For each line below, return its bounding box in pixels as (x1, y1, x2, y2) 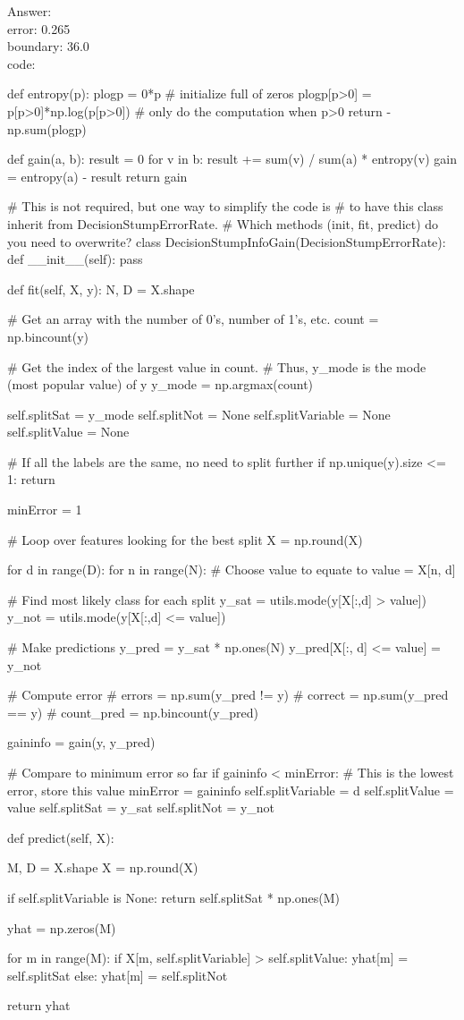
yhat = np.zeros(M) (7, 918, 116, 937)
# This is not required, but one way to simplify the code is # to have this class (7, 197, 443, 216)
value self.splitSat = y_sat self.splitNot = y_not (7, 798, 275, 817)
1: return (7, 470, 55, 489)
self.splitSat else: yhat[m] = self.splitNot (7, 965, 228, 984)
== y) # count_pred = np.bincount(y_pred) (7, 702, 258, 721)
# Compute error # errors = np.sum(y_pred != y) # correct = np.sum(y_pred (7, 685, 449, 704)
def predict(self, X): (7, 828, 114, 846)
